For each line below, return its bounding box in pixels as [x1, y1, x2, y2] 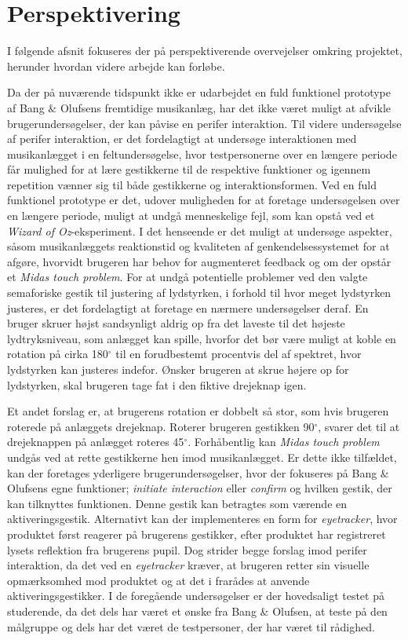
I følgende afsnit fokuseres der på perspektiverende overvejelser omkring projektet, [7, 42, 403, 59]
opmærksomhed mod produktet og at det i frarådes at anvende [7, 572, 310, 588]
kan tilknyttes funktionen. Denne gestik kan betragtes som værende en [7, 495, 348, 511]
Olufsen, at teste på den [272, 602, 388, 619]
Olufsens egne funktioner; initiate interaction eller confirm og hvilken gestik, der [7, 480, 392, 496]
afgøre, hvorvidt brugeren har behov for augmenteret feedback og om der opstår [7, 253, 392, 269]
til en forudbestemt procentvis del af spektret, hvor [115, 346, 362, 362]
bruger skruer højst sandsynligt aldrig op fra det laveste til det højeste [7, 315, 345, 331]
